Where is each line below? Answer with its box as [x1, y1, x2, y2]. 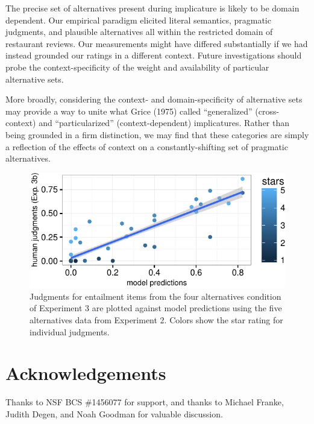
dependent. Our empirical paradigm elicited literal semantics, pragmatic [5, 13, 271, 26]
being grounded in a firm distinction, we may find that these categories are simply [5, 128, 309, 141]
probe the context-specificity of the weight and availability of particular [5, 60, 269, 73]
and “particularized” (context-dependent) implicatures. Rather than [39, 116, 290, 129]
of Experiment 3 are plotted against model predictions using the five [30, 302, 282, 314]
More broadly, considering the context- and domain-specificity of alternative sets [5, 93, 303, 106]
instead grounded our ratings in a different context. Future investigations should [5, 49, 302, 62]
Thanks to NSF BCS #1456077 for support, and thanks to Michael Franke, [5, 396, 284, 408]
